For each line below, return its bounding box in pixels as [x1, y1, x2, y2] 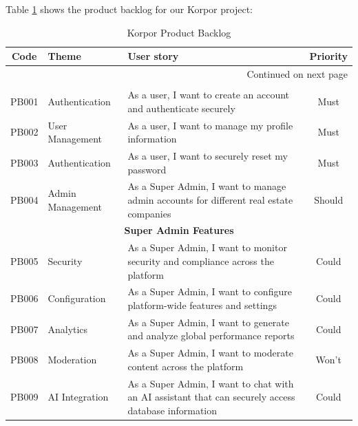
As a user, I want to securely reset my [127, 149, 288, 162]
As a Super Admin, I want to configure [127, 284, 292, 299]
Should [314, 193, 344, 207]
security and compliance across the [127, 253, 274, 268]
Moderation [48, 352, 97, 367]
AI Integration [48, 390, 109, 404]
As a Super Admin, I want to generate [127, 315, 290, 329]
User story [127, 49, 179, 63]
